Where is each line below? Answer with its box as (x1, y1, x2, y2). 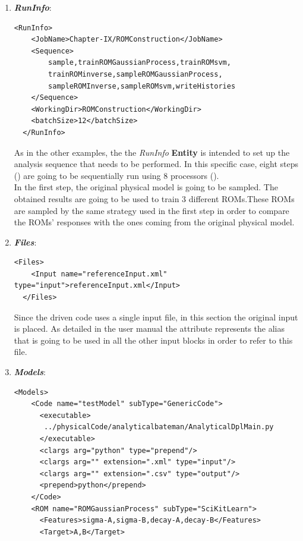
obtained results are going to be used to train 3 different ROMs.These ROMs (14, 192, 295, 205)
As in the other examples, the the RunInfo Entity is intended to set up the (14, 146, 290, 158)
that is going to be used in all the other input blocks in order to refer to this (14, 334, 293, 346)
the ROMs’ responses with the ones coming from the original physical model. (14, 216, 295, 228)
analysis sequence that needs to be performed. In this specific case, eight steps (14, 158, 299, 170)
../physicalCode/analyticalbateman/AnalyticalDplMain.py (43, 423, 274, 432)
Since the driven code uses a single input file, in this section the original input (14, 310, 298, 323)
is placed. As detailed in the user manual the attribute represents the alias (14, 322, 285, 335)
